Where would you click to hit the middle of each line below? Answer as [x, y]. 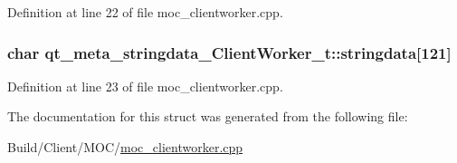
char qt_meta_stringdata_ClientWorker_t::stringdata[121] [229, 52]
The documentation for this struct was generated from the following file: [208, 116]
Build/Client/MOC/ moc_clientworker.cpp [125, 147]
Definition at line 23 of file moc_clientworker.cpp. [145, 86]
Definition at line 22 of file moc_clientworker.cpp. [145, 12]
